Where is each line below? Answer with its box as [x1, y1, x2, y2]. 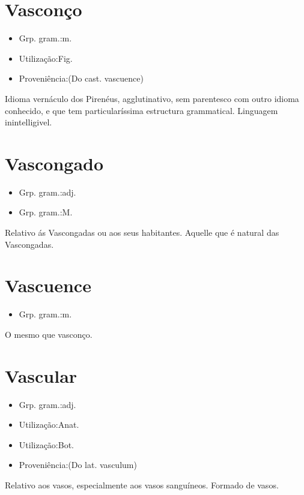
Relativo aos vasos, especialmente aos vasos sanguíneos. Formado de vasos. [5, 479, 279, 491]
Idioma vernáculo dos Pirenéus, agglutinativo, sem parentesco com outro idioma [5, 92, 299, 104]
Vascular [5, 363, 78, 388]
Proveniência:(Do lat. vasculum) [19, 458, 137, 471]
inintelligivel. [5, 116, 52, 128]
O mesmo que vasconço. [5, 328, 93, 340]
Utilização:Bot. [19, 438, 74, 451]
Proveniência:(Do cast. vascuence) [19, 72, 144, 85]
